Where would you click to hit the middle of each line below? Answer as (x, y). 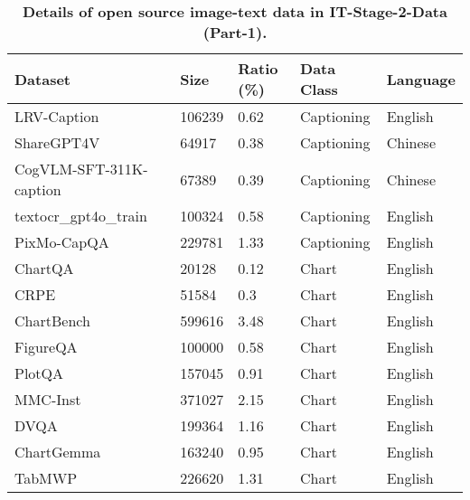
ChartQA (44, 268)
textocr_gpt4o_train (81, 216)
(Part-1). (235, 32)
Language (421, 79)
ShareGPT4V (57, 142)
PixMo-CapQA (62, 242)
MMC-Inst (48, 399)
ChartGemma (58, 452)
